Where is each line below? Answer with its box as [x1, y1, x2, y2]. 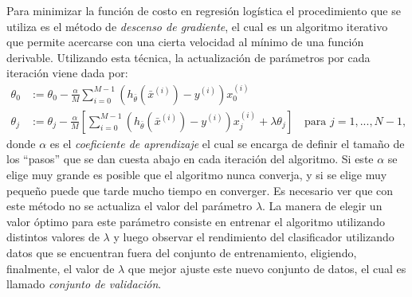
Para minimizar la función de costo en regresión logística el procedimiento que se [6, 2, 401, 18]
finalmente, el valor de [6, 260, 115, 276]
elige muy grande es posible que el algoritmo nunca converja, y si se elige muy [6, 166, 387, 183]
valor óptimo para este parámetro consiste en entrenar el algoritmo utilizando [6, 213, 385, 229]
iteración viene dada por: [6, 64, 128, 81]
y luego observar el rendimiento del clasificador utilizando [113, 229, 394, 245]
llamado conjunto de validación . [6, 276, 162, 292]
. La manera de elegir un [262, 197, 383, 214]
